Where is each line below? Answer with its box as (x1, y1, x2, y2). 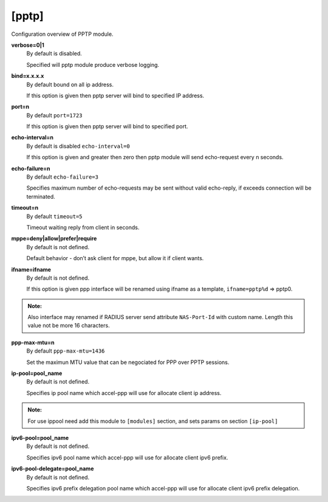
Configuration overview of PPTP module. (11, 30, 114, 38)
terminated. (26, 193, 56, 200)
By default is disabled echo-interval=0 (26, 142, 130, 150)
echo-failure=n (11, 165, 51, 172)
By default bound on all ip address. (26, 81, 114, 88)
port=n (11, 103, 30, 111)
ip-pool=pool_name (11, 370, 63, 377)
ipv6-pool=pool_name (11, 435, 69, 441)
